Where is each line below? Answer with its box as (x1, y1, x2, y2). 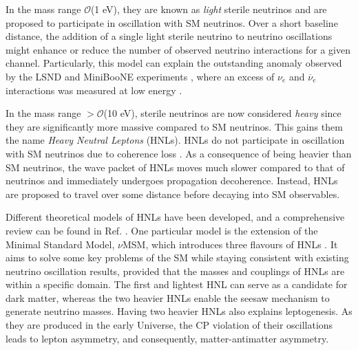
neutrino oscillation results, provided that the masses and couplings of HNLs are (6, 263, 345, 278)
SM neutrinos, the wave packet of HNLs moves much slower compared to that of (6, 160, 345, 174)
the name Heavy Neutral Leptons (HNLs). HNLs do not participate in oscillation (6, 133, 345, 147)
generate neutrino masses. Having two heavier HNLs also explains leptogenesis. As (6, 304, 352, 318)
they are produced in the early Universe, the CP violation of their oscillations (6, 318, 333, 332)
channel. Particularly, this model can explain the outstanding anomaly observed (6, 56, 342, 70)
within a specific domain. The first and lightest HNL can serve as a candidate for (6, 277, 348, 292)
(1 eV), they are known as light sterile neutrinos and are (90, 2, 327, 16)
